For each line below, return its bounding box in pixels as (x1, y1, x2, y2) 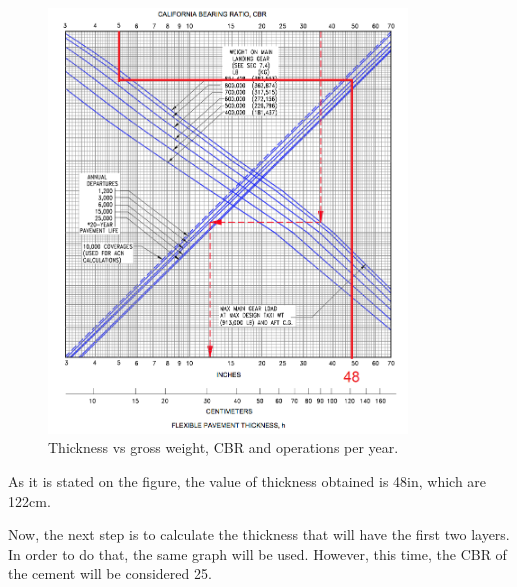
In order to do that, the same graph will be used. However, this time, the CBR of (8, 543, 507, 564)
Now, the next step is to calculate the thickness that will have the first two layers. (8, 524, 510, 545)
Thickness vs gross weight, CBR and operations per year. (48, 437, 399, 458)
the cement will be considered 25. (8, 563, 212, 584)
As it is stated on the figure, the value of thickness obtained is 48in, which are (8, 470, 487, 491)
